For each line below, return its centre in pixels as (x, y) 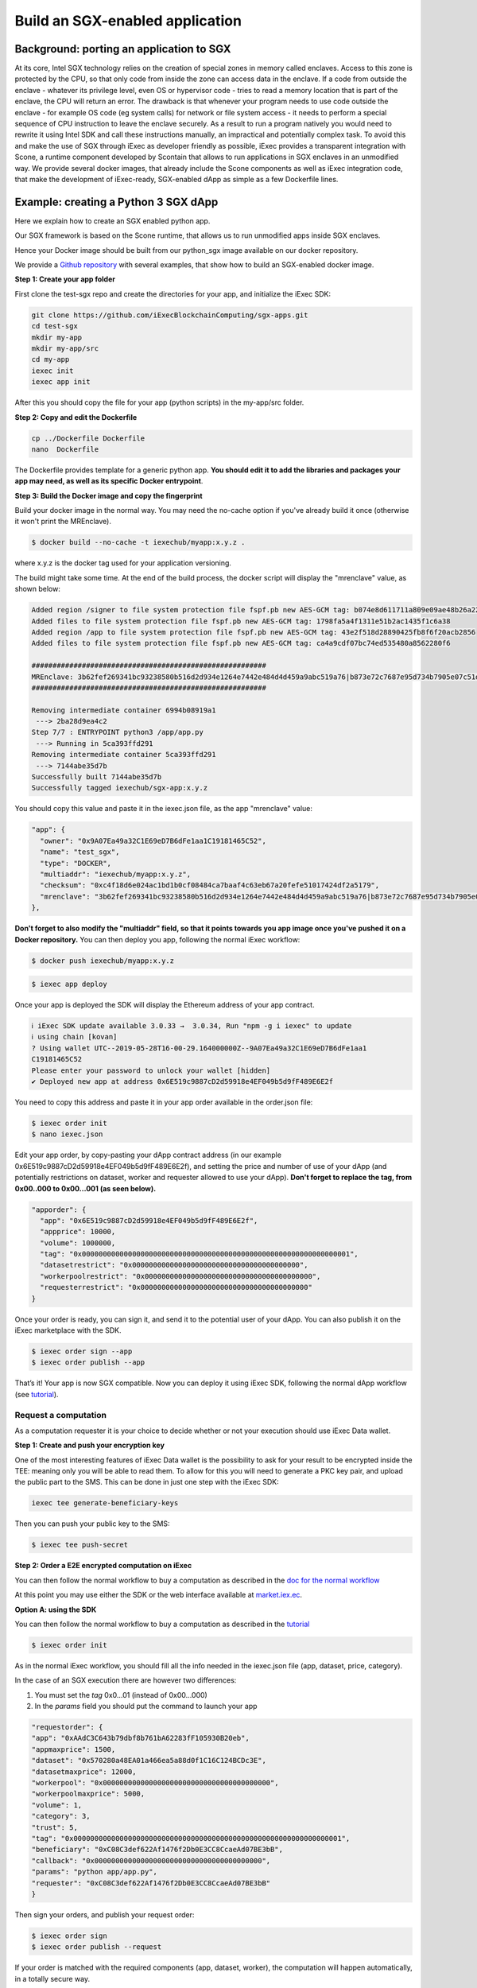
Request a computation (61, 1415)
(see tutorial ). (37, 1394)
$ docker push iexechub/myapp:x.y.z (103, 961)
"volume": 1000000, (78, 1243)
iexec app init (61, 382)
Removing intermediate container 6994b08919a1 (124, 710)
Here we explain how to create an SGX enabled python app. (112, 221)
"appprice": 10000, (78, 1232)
